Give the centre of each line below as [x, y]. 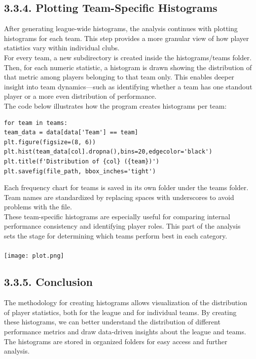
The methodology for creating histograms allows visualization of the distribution [126, 302]
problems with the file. [38, 207]
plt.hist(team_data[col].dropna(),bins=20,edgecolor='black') [108, 152]
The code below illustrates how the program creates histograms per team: [115, 105]
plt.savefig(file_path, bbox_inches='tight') [80, 171]
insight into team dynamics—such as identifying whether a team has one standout [128, 86]
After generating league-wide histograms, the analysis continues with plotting [121, 28]
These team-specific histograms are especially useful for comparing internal [117, 216]
